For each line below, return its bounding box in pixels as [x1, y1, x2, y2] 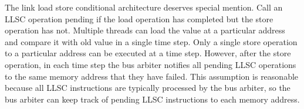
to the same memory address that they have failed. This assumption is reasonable [5, 70, 299, 82]
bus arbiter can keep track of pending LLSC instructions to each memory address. [5, 93, 300, 105]
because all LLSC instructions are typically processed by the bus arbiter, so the [5, 81, 291, 94]
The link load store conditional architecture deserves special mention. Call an [5, 1, 283, 13]
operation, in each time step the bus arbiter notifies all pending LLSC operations [5, 58, 296, 70]
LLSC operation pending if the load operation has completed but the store [5, 12, 273, 25]
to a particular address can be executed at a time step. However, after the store [5, 47, 291, 59]
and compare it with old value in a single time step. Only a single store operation [5, 35, 298, 47]
